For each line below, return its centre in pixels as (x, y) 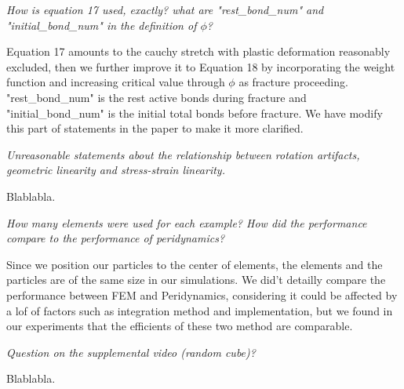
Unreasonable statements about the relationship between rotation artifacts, (183, 154)
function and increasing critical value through (116, 82)
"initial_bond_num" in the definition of (102, 25)
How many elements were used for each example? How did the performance (187, 222)
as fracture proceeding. (293, 82)
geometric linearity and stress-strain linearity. (116, 170)
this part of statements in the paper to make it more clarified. (155, 128)
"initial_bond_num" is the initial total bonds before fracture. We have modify (195, 113)
